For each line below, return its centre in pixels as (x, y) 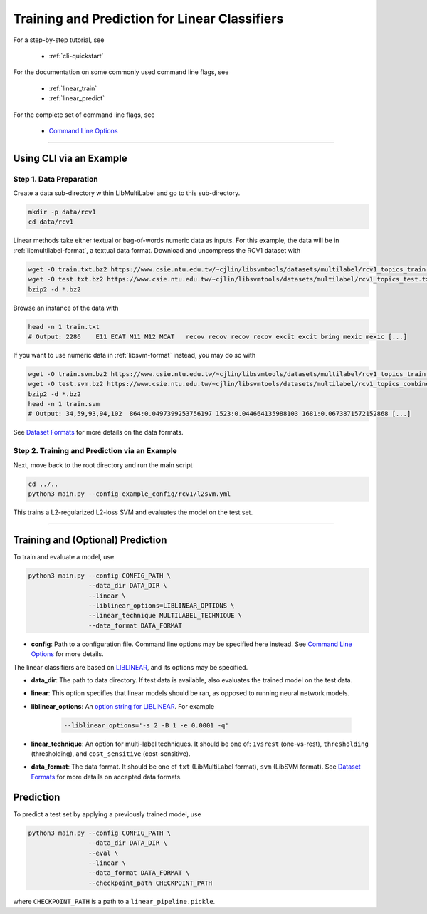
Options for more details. (67, 654)
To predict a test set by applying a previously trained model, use (107, 814)
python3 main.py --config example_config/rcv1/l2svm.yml (130, 494)
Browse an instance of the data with (66, 308)
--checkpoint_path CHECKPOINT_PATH (150, 883)
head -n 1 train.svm (64, 404)
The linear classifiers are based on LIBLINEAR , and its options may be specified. (131, 667)
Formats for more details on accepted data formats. (106, 777)
